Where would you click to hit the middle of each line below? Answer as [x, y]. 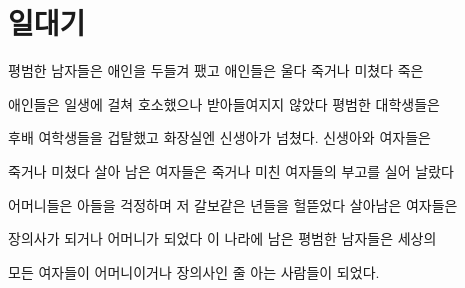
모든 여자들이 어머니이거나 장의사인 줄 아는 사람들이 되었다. [194, 271]
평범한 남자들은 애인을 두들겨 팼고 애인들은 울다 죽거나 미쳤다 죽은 [216, 70]
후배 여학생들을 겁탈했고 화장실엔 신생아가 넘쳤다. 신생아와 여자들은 [219, 137]
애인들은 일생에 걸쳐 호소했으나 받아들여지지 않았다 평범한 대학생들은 [224, 103]
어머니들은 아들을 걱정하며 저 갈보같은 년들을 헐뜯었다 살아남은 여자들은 [233, 204]
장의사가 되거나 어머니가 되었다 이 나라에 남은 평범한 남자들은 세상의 [222, 238]
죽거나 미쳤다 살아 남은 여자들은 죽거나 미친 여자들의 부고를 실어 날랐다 [231, 170]
